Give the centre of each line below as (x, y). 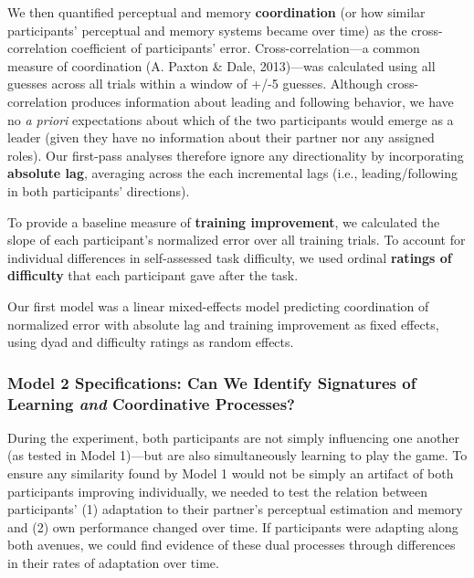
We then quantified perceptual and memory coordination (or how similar (216, 12)
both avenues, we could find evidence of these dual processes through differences (232, 545)
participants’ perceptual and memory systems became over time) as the (207, 30)
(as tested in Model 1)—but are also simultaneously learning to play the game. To (237, 455)
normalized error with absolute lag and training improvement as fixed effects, (223, 324)
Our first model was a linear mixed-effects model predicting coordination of (218, 305)
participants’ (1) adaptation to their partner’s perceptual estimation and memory (235, 509)
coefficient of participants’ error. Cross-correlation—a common (246, 48)
